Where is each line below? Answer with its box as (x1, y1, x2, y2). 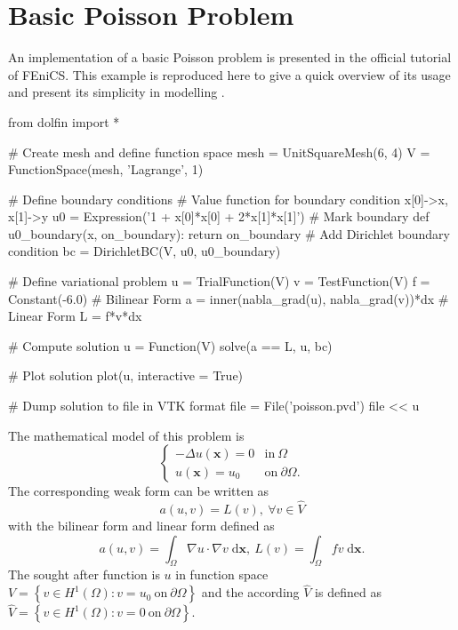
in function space (175, 565, 269, 584)
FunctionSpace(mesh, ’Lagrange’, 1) (8, 160, 204, 179)
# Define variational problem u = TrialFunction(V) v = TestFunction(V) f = (8, 272, 430, 291)
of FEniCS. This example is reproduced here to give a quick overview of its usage (8, 65, 451, 84)
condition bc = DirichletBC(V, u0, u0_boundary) (8, 242, 281, 260)
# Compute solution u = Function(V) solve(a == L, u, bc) (8, 336, 333, 355)
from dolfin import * (8, 112, 120, 131)
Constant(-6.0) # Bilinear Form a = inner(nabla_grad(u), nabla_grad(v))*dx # (8, 289, 449, 307)
